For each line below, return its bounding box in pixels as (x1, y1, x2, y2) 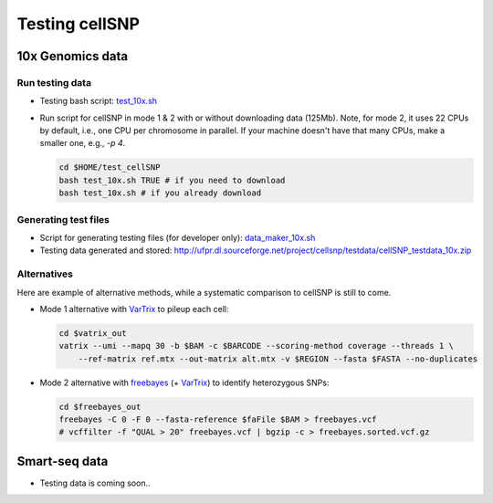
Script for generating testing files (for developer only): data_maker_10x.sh (39, 232, 316, 243)
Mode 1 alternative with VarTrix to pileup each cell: (39, 303, 229, 314)
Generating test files (16, 213, 110, 225)
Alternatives (16, 267, 73, 280)
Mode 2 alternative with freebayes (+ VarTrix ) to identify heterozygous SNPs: (39, 377, 330, 388)
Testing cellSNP (16, 14, 141, 34)
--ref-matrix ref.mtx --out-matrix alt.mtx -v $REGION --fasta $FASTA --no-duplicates (78, 353, 478, 364)
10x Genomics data (16, 48, 128, 64)
